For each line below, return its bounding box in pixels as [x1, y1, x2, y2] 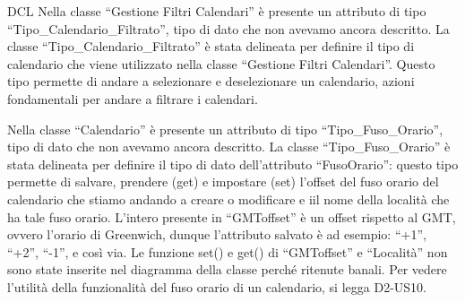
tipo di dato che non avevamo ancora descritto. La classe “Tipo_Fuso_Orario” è [7, 137, 451, 156]
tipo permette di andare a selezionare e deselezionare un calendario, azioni [7, 72, 415, 91]
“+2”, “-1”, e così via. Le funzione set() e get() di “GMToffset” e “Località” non [7, 242, 448, 261]
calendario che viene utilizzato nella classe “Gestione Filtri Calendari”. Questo [7, 54, 435, 73]
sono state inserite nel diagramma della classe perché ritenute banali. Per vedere [7, 260, 447, 279]
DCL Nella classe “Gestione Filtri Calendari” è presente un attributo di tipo [7, 2, 426, 20]
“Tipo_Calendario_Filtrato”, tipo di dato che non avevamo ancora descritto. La [7, 19, 450, 38]
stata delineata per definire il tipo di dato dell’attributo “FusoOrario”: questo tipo [7, 154, 459, 173]
